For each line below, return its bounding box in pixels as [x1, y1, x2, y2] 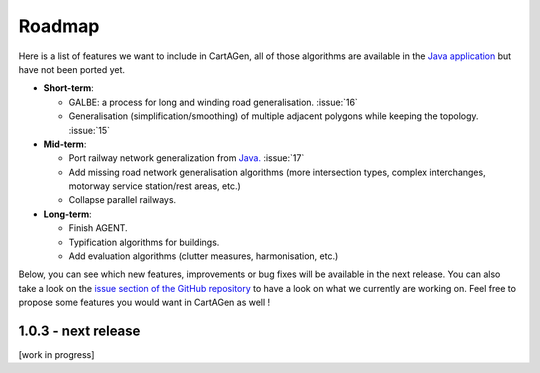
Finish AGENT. [68, 222, 129, 234]
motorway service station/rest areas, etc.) [68, 180, 242, 192]
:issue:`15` [68, 124, 110, 136]
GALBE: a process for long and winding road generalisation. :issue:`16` [68, 96, 359, 108]
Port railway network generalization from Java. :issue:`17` [68, 152, 305, 164]
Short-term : [43, 82, 94, 94]
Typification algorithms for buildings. [68, 236, 220, 248]
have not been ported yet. [18, 63, 125, 75]
